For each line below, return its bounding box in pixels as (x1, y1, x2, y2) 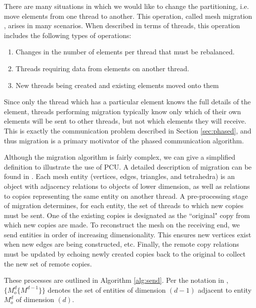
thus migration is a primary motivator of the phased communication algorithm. (4, 135, 244, 145)
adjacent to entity (198, 284, 252, 295)
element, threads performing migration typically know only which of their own (4, 106, 241, 116)
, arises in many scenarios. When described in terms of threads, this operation (4, 20, 240, 31)
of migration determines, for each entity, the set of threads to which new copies (4, 200, 244, 211)
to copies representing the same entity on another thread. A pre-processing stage (4, 190, 248, 201)
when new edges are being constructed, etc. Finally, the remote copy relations (4, 239, 239, 249)
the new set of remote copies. (4, 258, 92, 268)
